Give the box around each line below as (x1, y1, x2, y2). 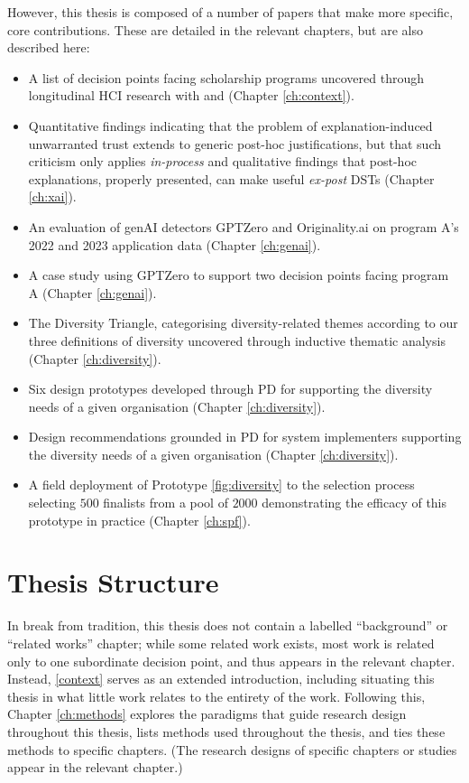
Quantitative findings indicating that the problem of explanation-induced (28, 116, 433, 135)
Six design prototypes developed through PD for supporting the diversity (28, 379, 433, 398)
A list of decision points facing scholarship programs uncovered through (28, 68, 424, 87)
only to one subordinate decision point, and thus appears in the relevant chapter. (7, 651, 455, 670)
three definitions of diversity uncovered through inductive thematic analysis (28, 331, 446, 350)
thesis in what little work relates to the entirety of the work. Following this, (7, 686, 426, 705)
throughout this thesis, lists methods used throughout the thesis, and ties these (7, 722, 446, 741)
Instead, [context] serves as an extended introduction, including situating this (7, 669, 435, 688)
